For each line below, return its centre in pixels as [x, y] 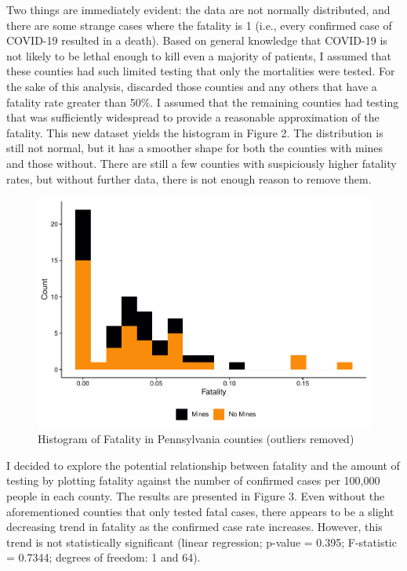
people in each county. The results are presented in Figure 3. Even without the [196, 496]
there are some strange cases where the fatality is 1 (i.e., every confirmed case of [199, 25]
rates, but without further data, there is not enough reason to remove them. [189, 178]
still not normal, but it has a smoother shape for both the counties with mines [195, 148]
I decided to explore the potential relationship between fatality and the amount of [203, 465]
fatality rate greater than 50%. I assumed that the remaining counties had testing [203, 102]
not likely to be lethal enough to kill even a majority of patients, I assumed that [199, 55]
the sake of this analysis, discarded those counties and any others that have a [192, 86]
